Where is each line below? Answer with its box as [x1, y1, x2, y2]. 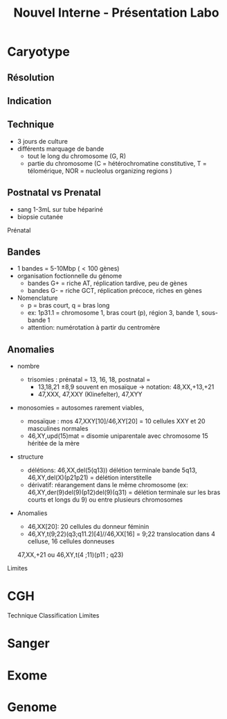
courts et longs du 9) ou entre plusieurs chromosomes [27, 496, 183, 504]
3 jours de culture [17, 137, 68, 145]
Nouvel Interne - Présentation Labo [13, 5, 219, 21]
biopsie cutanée [17, 212, 64, 221]
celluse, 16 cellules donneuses [27, 537, 115, 545]
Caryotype [7, 44, 71, 60]
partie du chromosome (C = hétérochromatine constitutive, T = [27, 159, 207, 167]
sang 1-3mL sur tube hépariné [17, 205, 104, 213]
